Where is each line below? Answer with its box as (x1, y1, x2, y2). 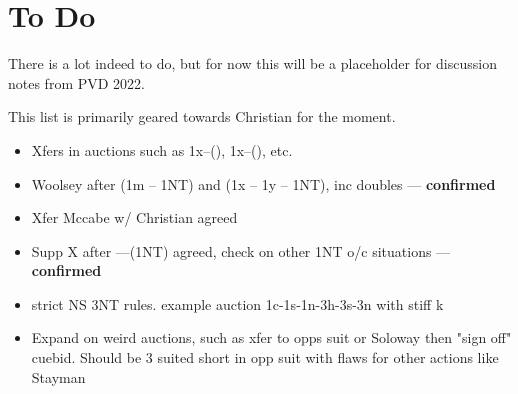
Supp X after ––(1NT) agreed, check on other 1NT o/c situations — (31, 240, 451, 261)
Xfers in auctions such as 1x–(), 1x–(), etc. (31, 139, 293, 160)
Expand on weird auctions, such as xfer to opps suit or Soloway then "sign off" (31, 327, 512, 348)
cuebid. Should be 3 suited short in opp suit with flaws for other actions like (31, 347, 499, 368)
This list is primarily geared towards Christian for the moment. (8, 106, 396, 127)
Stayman (31, 366, 86, 387)
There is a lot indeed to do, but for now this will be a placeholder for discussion (8, 53, 497, 74)
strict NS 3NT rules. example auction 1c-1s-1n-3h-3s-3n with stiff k (31, 293, 444, 314)
